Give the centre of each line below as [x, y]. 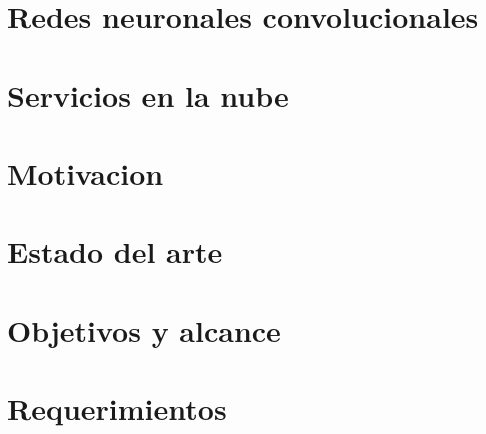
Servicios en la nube [148, 94]
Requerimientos [117, 408]
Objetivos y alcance [144, 329]
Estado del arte [115, 251]
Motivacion [85, 172]
